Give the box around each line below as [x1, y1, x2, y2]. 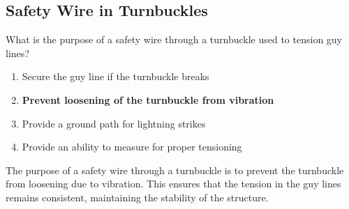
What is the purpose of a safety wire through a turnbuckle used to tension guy [6, 32, 343, 47]
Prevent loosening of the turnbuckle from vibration [22, 92, 274, 107]
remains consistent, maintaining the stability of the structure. [6, 189, 269, 204]
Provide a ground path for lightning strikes [22, 116, 206, 130]
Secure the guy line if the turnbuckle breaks [22, 69, 209, 84]
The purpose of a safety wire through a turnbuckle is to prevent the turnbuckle [6, 162, 344, 177]
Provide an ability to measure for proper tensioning [22, 139, 242, 154]
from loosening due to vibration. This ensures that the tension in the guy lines [6, 176, 341, 191]
